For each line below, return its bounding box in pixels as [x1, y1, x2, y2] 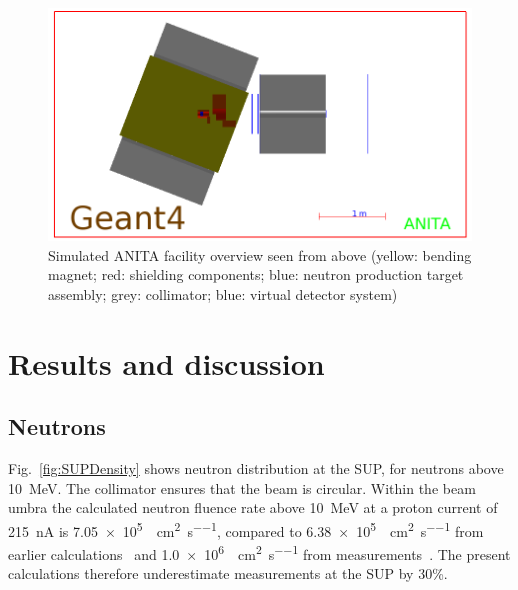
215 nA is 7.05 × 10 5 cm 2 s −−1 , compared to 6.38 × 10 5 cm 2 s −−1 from [8, 517, 484, 541]
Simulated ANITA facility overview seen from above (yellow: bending [48, 244, 472, 265]
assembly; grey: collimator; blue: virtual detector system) [48, 284, 398, 305]
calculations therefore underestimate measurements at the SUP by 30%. [8, 563, 448, 584]
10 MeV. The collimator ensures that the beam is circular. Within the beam [8, 477, 476, 498]
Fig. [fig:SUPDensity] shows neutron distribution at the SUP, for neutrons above [8, 458, 504, 479]
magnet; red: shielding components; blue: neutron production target [48, 264, 464, 285]
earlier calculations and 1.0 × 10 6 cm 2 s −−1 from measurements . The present [8, 541, 511, 564]
